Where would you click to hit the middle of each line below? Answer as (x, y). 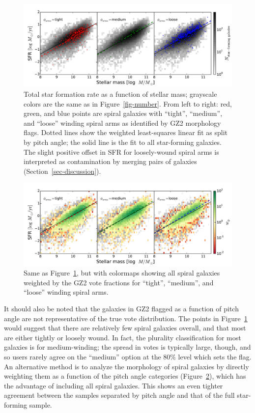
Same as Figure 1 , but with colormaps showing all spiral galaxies (122, 273)
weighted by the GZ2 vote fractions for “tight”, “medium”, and (119, 282)
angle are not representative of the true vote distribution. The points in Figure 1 (126, 318)
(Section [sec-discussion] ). (62, 171)
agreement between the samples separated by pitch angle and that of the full (119, 395)
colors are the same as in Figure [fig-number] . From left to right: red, (128, 103)
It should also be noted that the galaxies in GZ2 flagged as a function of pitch (121, 308)
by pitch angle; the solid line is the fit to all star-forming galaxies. (123, 142)
